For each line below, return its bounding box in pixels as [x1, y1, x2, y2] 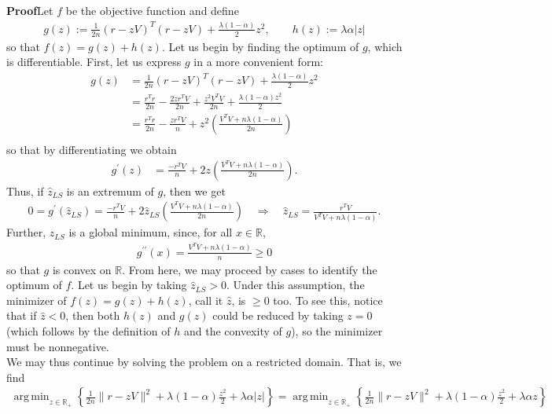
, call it [188, 291, 223, 308]
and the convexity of [183, 322, 282, 339]
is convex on [52, 261, 112, 277]
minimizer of [6, 291, 67, 308]
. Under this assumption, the [226, 277, 365, 293]
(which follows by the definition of [6, 322, 171, 339]
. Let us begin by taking [71, 277, 187, 293]
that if [6, 307, 37, 324]
